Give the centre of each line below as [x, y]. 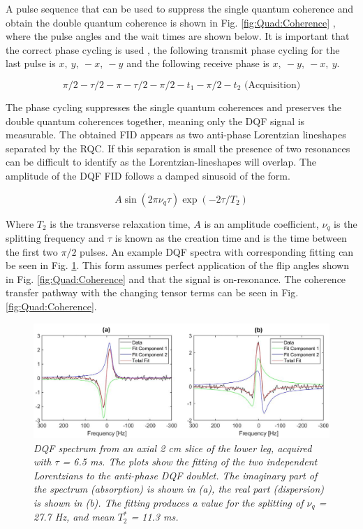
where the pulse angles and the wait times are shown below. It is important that [178, 36]
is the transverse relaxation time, [120, 223]
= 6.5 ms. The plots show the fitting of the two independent [190, 462]
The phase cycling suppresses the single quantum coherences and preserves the [174, 107]
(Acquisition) [273, 85]
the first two [32, 251]
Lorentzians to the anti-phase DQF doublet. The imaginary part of [176, 475]
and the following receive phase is [198, 63]
